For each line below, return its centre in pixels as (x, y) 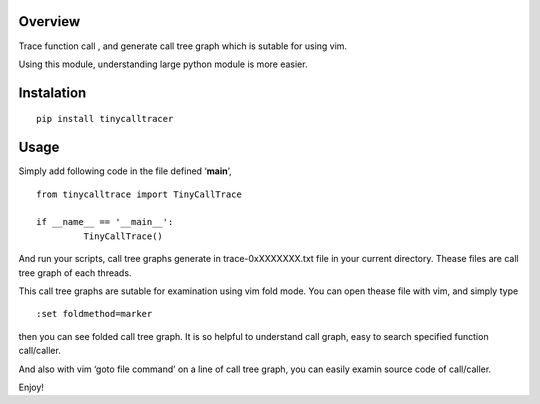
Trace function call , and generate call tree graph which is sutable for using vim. (183, 46)
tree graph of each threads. (75, 272)
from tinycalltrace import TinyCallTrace (139, 194)
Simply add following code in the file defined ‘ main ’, (125, 171)
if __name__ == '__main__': (105, 222)
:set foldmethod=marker (94, 314)
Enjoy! (31, 387)
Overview (49, 21)
